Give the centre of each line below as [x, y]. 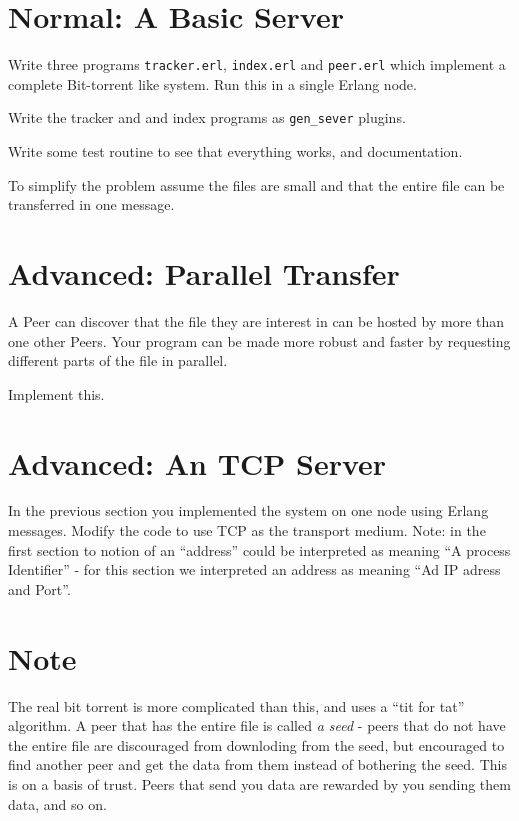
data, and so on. [57, 803]
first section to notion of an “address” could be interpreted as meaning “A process [259, 549]
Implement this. [56, 393]
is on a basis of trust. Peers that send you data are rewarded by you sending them [259, 783]
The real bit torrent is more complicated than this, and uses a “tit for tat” [236, 705]
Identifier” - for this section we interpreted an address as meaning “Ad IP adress [254, 569]
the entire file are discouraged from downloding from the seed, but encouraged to [256, 744]
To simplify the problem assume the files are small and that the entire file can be [256, 184]
